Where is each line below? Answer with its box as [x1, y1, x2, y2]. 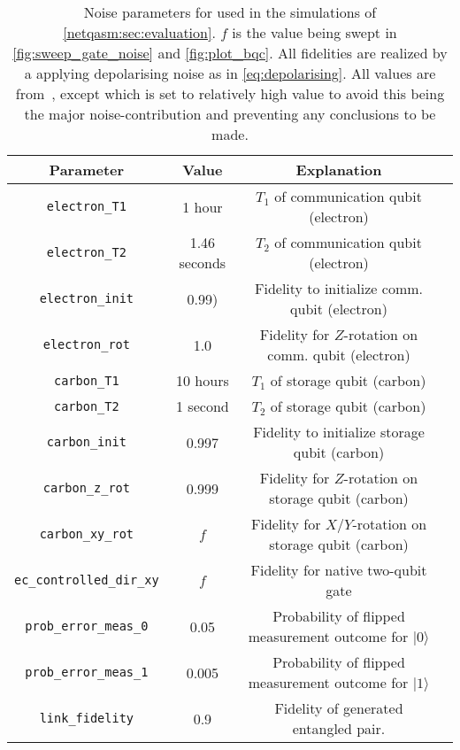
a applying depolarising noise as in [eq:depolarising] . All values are [24, 63, 436, 83]
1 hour [182, 196, 223, 217]
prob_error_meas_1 [25, 665, 149, 679]
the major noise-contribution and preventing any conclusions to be [24, 104, 436, 124]
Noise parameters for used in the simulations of [83, 2, 377, 22]
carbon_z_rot [42, 481, 130, 495]
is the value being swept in [232, 22, 397, 43]
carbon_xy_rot [39, 527, 134, 541]
